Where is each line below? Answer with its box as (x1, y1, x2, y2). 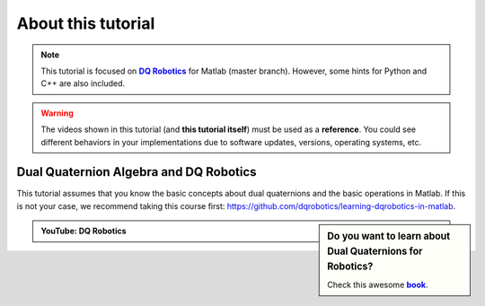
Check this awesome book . (327, 279, 428, 291)
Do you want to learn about (327, 230, 451, 242)
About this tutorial (16, 13, 155, 33)
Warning (40, 108, 74, 118)
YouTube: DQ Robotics (40, 225, 127, 237)
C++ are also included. (40, 78, 126, 89)
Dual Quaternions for (327, 245, 423, 258)
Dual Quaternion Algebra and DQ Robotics (16, 164, 257, 179)
